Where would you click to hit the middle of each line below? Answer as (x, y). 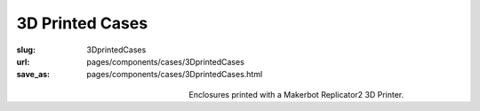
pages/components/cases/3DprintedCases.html (175, 75)
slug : (26, 50)
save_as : (33, 75)
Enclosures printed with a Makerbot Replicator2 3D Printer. (296, 94)
